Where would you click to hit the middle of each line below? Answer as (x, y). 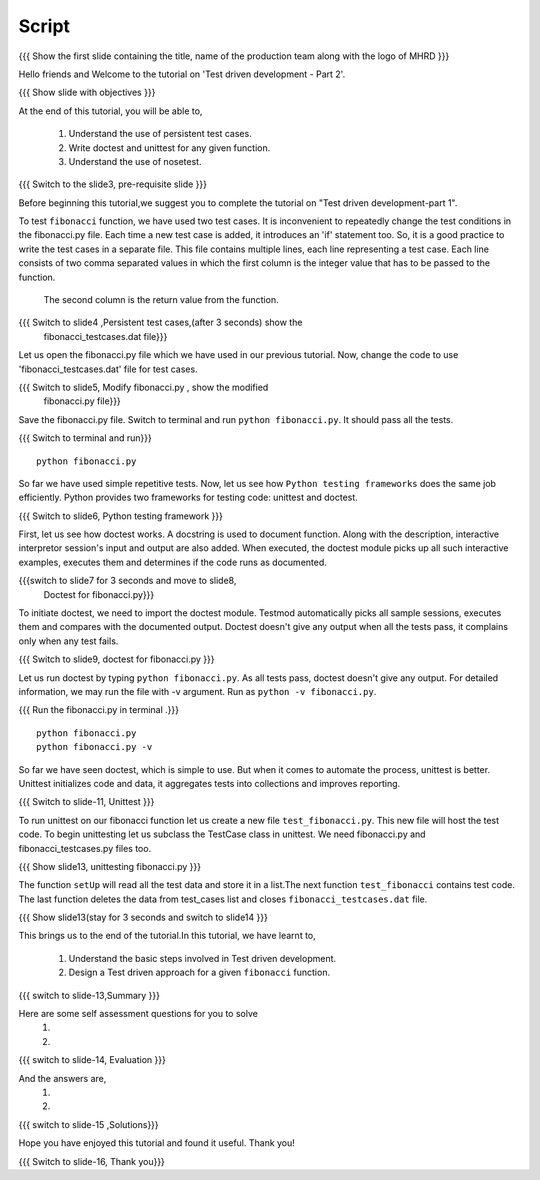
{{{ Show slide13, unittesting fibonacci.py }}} (110, 866)
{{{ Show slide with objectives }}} (87, 92)
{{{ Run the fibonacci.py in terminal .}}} (99, 710)
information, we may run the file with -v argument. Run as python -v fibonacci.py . (197, 691)
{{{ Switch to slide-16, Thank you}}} (91, 1161)
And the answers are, (62, 1078)
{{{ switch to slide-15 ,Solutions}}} (88, 1124)
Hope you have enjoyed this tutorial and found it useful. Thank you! (156, 1143)
